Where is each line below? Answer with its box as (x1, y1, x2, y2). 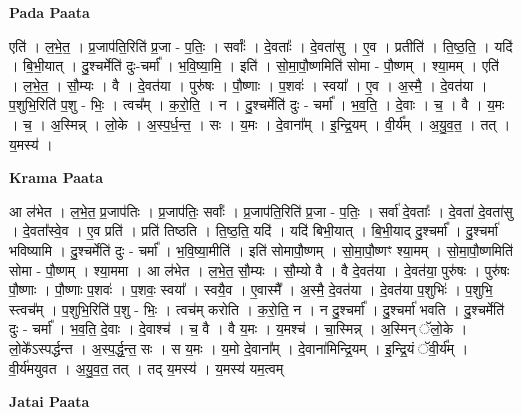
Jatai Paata (9, 391, 90, 412)
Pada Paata (9, 2, 90, 22)
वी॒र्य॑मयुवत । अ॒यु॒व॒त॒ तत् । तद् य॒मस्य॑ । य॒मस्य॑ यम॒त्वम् (9, 357, 284, 378)
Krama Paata (9, 167, 103, 188)
